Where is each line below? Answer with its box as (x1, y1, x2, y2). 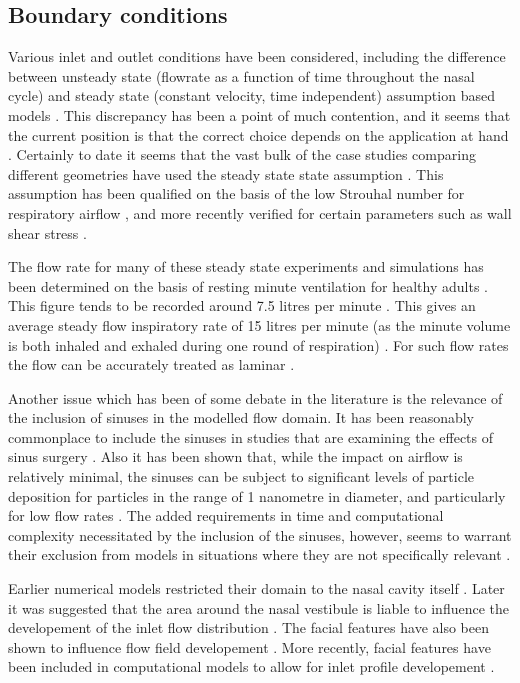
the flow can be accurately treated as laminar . (8, 354, 295, 375)
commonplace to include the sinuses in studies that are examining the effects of (8, 426, 494, 447)
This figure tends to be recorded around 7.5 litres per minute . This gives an (8, 295, 476, 316)
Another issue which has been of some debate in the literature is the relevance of (8, 387, 503, 408)
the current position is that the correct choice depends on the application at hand (8, 124, 509, 145)
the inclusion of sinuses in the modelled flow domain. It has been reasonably (8, 407, 475, 428)
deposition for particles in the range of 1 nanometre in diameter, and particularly (8, 485, 506, 506)
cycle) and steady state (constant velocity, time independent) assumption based (8, 85, 495, 106)
